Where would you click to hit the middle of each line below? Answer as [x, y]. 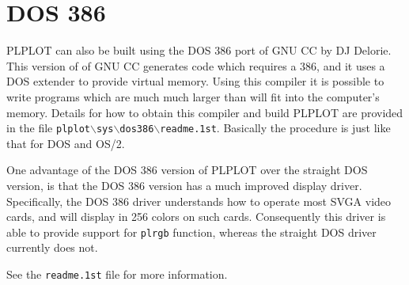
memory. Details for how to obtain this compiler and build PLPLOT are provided [205, 112]
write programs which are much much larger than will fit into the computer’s [193, 96]
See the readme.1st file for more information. [117, 274]
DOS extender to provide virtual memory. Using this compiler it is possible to [195, 81]
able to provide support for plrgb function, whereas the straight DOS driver [191, 232]
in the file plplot [48, 128]
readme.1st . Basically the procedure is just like [275, 128]
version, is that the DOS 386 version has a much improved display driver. [184, 185]
